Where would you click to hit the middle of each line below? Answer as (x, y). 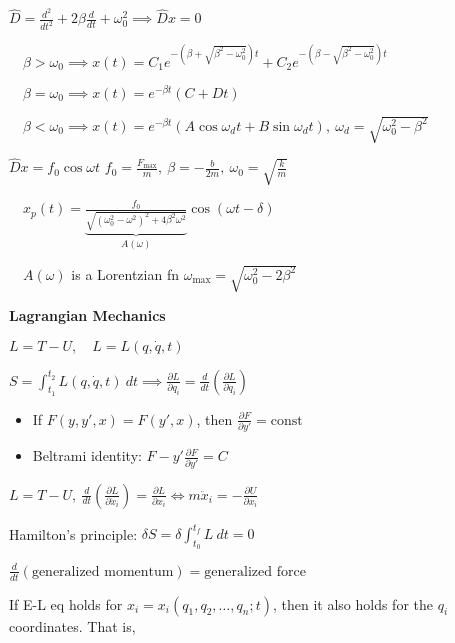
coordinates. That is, (72, 625)
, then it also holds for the (353, 603)
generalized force (255, 571)
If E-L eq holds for (66, 603)
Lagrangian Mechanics (87, 315)
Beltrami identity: (87, 455)
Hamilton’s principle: (73, 533)
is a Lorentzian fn (125, 273)
